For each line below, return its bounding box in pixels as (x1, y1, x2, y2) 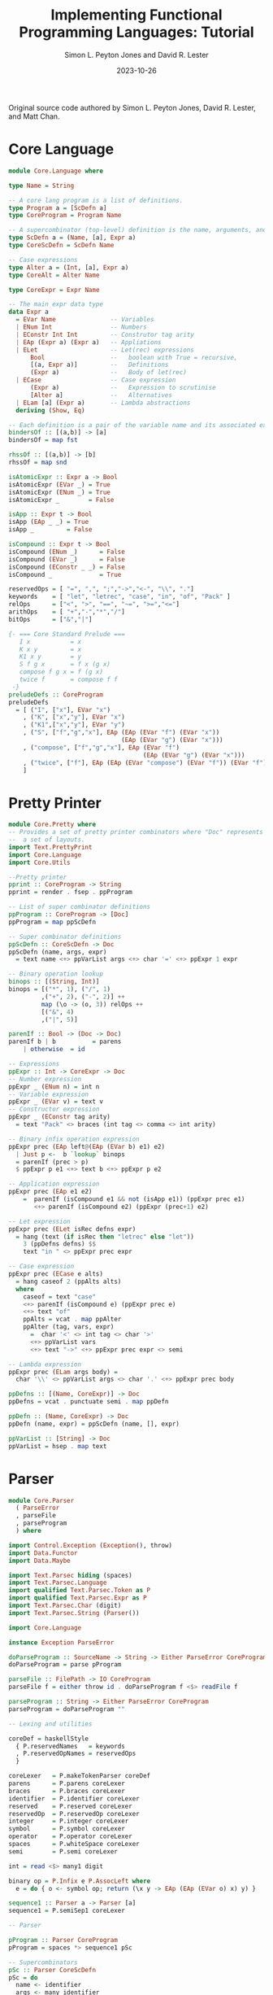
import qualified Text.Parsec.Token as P (8, 1587, 151, 1595)
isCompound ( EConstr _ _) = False (8, 563, 126, 571)
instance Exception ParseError (8, 1638, 115, 1647)
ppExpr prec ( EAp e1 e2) (8, 1188, 93, 1196)
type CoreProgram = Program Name (8, 212, 122, 220)
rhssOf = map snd (8, 458, 67, 466)
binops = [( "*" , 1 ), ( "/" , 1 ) (8, 985, 111, 993)
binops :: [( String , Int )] (8, 978, 100, 986)
